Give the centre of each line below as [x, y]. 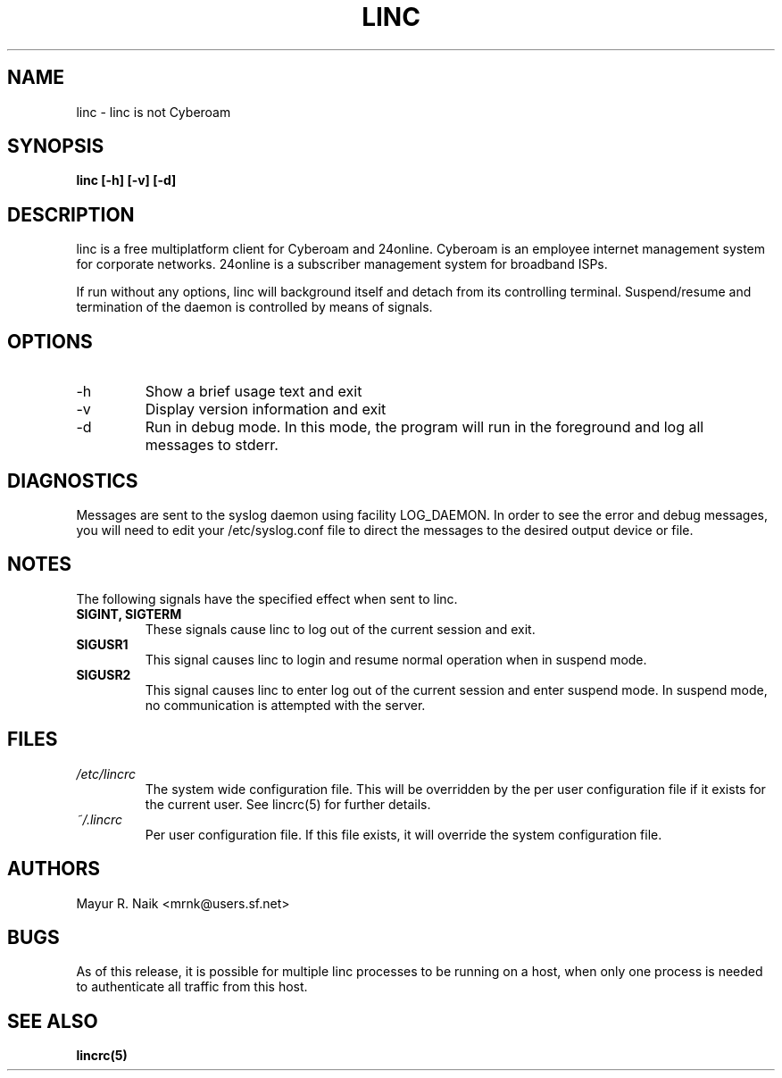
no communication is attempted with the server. [285, 705]
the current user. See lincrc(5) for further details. [288, 804]
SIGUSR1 [102, 644]
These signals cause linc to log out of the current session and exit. [340, 629]
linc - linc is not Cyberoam [154, 112]
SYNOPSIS [56, 146]
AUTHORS [54, 869]
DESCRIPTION [71, 214]
